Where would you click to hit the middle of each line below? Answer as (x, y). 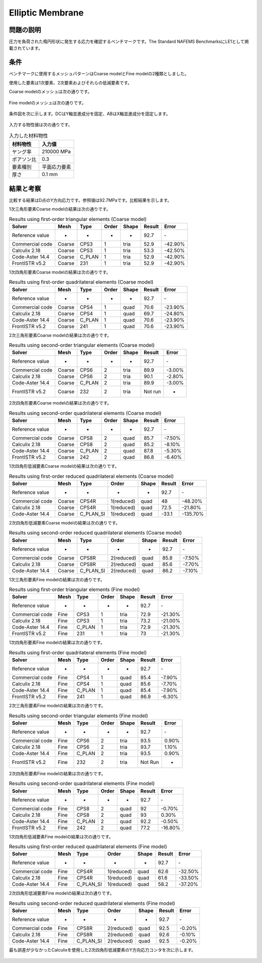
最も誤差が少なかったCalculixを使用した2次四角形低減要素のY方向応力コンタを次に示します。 (102, 950)
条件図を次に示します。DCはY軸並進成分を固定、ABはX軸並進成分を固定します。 (90, 114)
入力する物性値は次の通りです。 (41, 125)
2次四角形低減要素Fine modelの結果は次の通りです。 (61, 893)
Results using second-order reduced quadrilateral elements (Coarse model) (95, 533)
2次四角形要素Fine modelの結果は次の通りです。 (57, 773)
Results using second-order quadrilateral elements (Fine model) (82, 783)
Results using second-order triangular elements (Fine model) (78, 715)
